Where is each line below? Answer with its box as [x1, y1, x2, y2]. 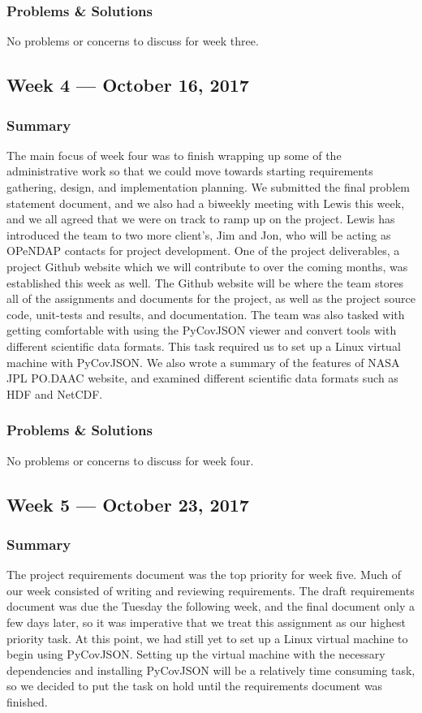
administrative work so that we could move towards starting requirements [6, 162, 373, 179]
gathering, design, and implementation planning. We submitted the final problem [6, 179, 410, 195]
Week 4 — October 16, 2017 [6, 72, 249, 97]
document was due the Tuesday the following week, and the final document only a [6, 598, 415, 615]
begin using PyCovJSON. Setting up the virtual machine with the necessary [6, 646, 385, 663]
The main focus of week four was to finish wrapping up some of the [6, 146, 342, 163]
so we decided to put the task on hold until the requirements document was [6, 677, 383, 694]
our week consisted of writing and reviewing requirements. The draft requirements [6, 581, 415, 598]
